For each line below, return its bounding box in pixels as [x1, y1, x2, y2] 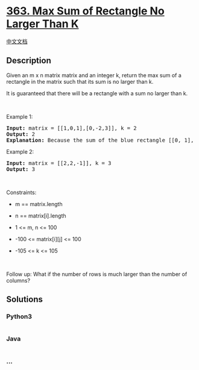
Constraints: [6, 189, 37, 196]
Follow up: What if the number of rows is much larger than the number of [6, 270, 188, 278]
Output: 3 [6, 166, 35, 172]
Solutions [6, 294, 43, 305]
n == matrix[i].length [14, 212, 66, 219]
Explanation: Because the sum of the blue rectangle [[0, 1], [6, 137, 194, 143]
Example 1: [6, 113, 33, 120]
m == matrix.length [14, 200, 63, 207]
